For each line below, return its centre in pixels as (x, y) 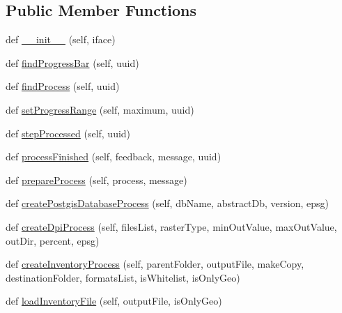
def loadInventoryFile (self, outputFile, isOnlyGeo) (114, 301)
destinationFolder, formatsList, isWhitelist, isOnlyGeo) (123, 277)
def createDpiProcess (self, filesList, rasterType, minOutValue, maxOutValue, (171, 226)
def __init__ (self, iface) (61, 39)
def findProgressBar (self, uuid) (72, 62)
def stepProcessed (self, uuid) (68, 133)
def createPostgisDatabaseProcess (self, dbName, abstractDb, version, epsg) (168, 203)
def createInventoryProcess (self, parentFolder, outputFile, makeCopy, (155, 264)
